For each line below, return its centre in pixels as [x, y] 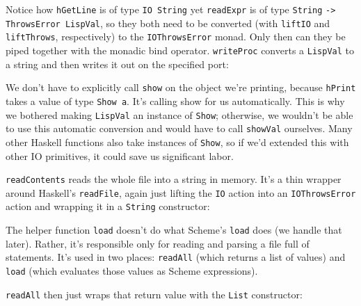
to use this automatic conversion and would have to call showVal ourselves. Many [179, 128]
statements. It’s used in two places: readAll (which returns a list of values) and [176, 257]
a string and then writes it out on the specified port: [117, 64]
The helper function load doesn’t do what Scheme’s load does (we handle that [174, 230]
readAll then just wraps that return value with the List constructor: [154, 294]
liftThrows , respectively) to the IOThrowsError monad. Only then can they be [176, 37]
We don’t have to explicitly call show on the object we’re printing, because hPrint [181, 87]
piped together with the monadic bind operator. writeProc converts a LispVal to [180, 50]
